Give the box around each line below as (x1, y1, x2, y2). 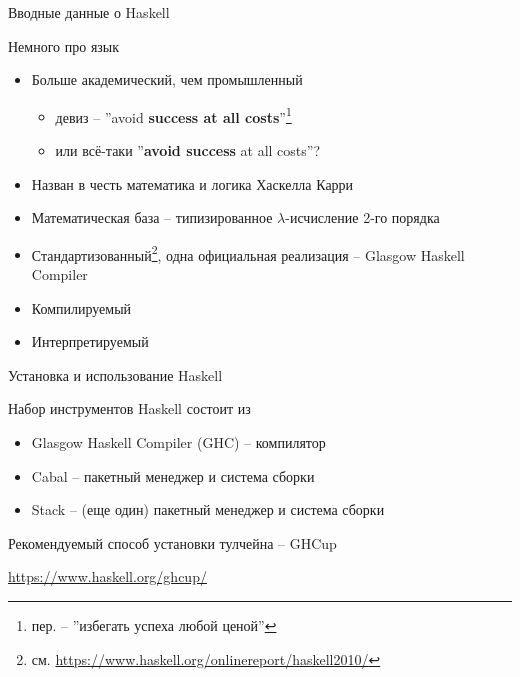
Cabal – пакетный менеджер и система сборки (31, 465, 315, 486)
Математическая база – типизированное (31, 207, 273, 228)
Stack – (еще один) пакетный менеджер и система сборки (31, 499, 385, 520)
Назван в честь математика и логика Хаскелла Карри (31, 173, 354, 194)
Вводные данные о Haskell (8, 2, 170, 22)
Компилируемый (31, 297, 132, 318)
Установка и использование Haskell (8, 364, 223, 385)
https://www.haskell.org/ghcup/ (8, 566, 207, 587)
